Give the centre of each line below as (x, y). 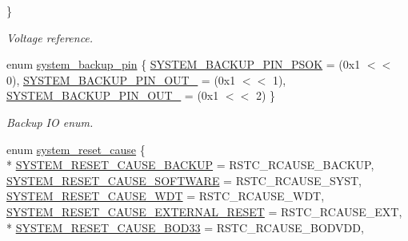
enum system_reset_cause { (76, 149)
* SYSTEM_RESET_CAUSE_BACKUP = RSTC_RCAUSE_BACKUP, (190, 165)
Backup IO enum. (50, 122)
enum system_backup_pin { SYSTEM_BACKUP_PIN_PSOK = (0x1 (184, 64)
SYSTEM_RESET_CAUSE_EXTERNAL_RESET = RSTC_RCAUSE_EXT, (204, 211)
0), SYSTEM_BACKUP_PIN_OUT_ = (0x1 (121, 79)
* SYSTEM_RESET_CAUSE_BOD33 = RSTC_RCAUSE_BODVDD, (185, 227)
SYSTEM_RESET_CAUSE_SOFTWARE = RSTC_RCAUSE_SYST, (184, 180)
